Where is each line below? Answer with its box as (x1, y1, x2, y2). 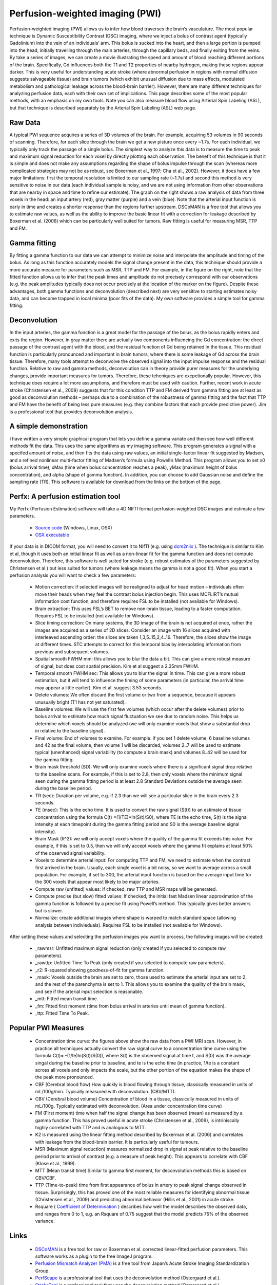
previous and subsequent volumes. (35, 648, 110, 655)
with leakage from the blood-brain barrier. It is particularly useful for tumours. (35, 1139, 200, 1145)
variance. (35, 1218, 55, 1224)
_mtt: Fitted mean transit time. (35, 996, 98, 1002)
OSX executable (35, 532, 69, 538)
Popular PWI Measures (9, 1023, 84, 1032)
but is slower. (35, 907, 64, 913)
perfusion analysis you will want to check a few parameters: (9, 572, 136, 578)
